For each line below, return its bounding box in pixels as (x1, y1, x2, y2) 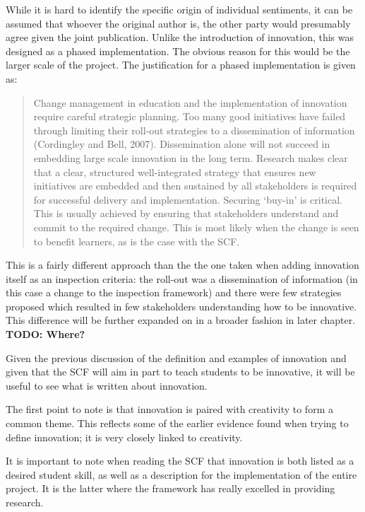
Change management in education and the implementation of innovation (33, 95, 347, 110)
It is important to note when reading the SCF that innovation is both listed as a (6, 453, 354, 468)
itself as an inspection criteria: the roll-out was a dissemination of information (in (6, 271, 358, 286)
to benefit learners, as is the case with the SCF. (33, 233, 240, 248)
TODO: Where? (6, 327, 85, 342)
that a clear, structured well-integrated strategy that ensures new (33, 164, 316, 179)
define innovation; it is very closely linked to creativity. (6, 429, 243, 444)
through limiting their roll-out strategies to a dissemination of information (33, 122, 355, 137)
